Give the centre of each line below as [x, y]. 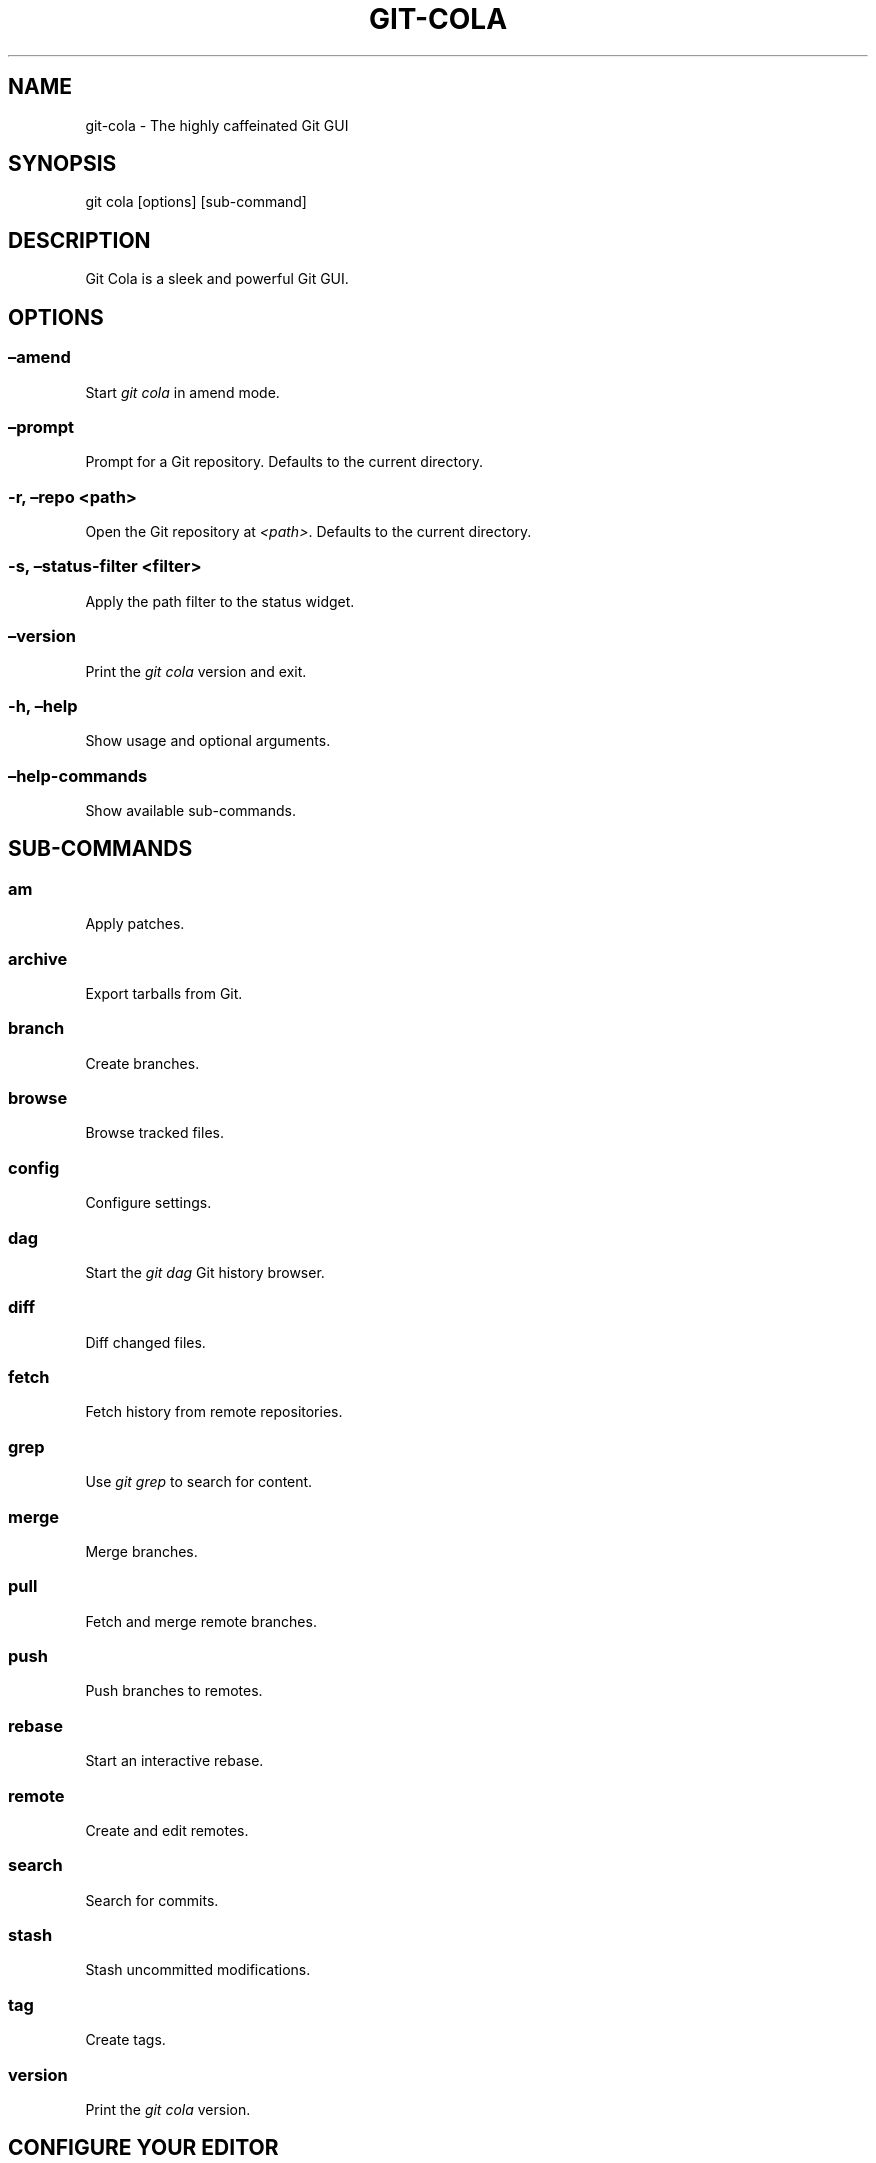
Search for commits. [152, 1900]
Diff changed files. [145, 1342]
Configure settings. [148, 1203]
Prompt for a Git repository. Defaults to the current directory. [284, 462]
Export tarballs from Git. [164, 993]
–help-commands [78, 775]
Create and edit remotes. [167, 1830]
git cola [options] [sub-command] [196, 202]
